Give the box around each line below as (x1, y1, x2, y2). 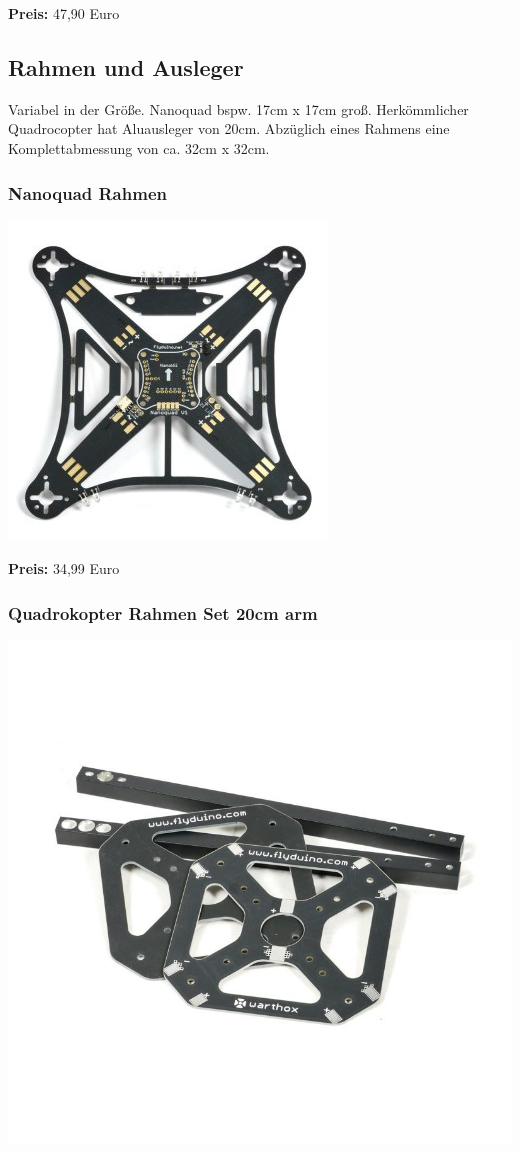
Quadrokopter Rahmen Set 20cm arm (8, 600, 318, 625)
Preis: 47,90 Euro (8, 3, 120, 23)
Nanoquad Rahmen (8, 180, 167, 205)
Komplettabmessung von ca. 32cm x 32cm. (8, 137, 270, 158)
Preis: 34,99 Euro (8, 558, 120, 579)
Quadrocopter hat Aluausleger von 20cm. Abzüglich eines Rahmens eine (8, 118, 450, 139)
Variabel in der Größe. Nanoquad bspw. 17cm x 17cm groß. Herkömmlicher (8, 98, 469, 119)
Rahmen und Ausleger (8, 51, 244, 82)
